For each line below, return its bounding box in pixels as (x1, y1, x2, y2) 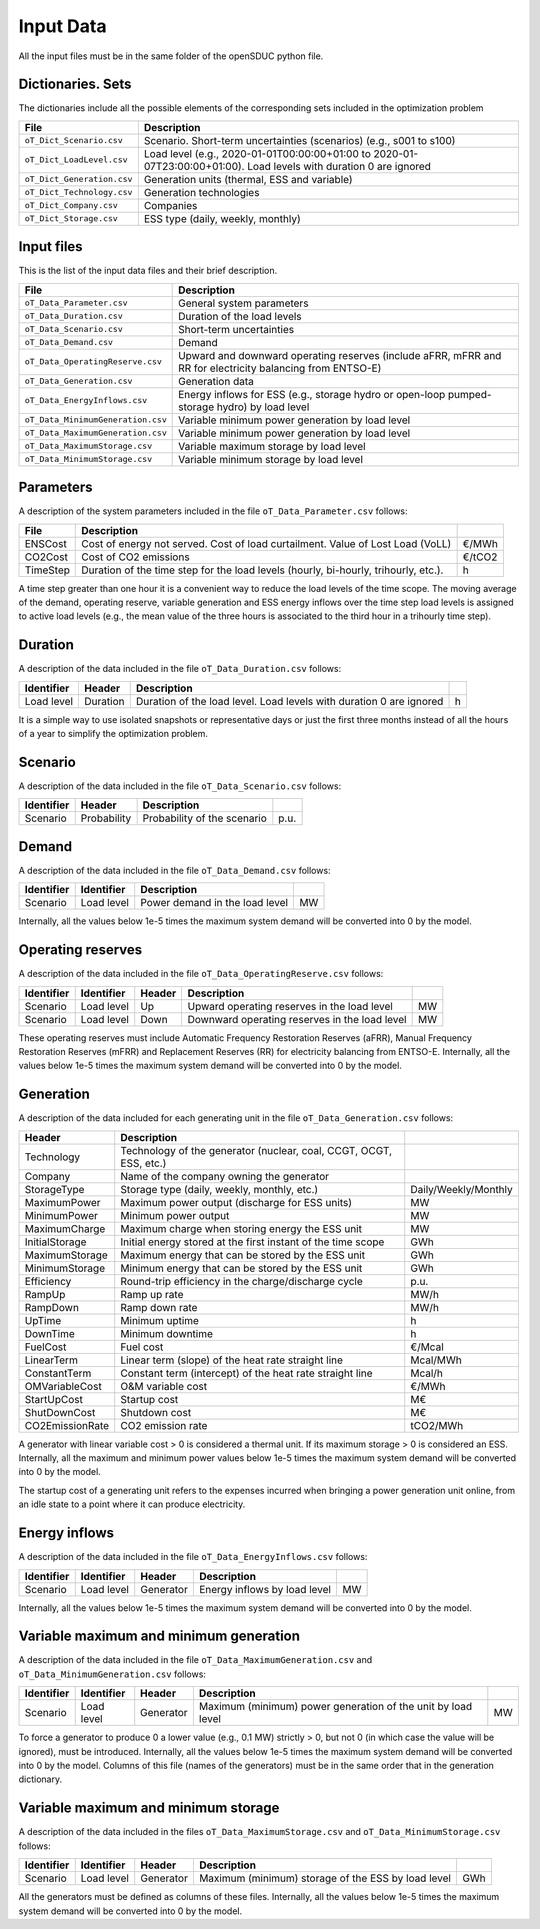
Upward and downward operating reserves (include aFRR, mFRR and (178, 348, 502, 362)
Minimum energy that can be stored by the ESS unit (120, 1261, 363, 1275)
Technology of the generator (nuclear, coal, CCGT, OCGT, (120, 1143, 393, 1157)
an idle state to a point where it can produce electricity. (18, 1498, 246, 1510)
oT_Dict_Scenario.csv (24, 135, 124, 146)
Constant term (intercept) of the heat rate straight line (120, 1366, 374, 1380)
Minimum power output (120, 1208, 230, 1222)
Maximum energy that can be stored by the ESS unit (120, 1248, 365, 1262)
